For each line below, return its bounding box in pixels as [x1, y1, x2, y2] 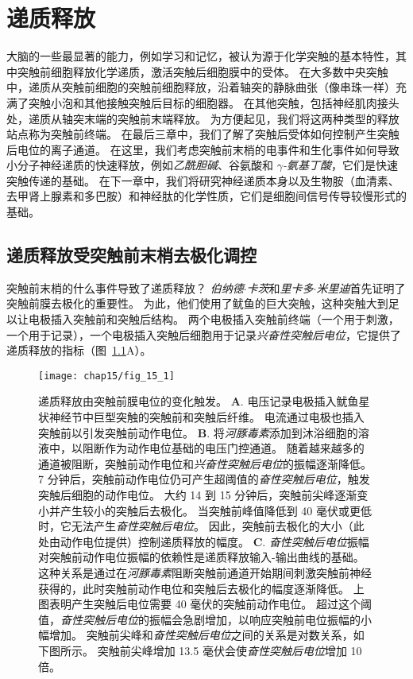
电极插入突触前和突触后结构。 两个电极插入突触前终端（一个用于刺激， [28, 311, 399, 328]
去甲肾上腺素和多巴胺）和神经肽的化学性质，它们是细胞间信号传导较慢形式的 [6, 188, 407, 204]
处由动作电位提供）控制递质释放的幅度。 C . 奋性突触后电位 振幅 [38, 533, 369, 549]
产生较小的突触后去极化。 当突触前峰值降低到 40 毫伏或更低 [60, 502, 372, 518]
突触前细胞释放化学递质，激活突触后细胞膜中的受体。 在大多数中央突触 [17, 63, 388, 80]
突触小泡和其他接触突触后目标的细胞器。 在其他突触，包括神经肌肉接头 [28, 94, 399, 111]
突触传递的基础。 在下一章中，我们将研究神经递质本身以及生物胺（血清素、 [6, 172, 399, 188]
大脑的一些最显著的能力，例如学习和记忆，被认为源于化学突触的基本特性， [6, 48, 396, 64]
